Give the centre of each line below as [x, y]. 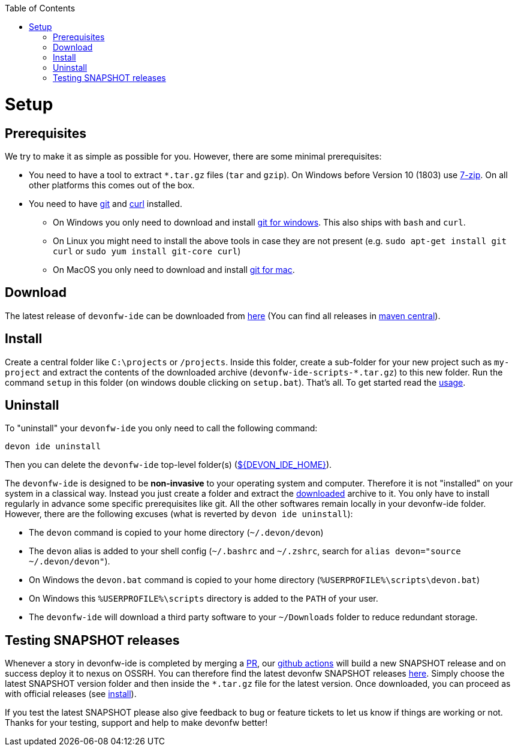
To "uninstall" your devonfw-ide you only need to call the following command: [161, 428]
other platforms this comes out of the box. [112, 185]
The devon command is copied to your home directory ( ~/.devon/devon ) [176, 533]
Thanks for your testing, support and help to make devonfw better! [136, 723]
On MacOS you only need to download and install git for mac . [174, 269]
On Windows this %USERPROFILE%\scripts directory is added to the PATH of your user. [204, 599]
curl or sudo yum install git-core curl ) [147, 251]
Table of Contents [40, 8]
